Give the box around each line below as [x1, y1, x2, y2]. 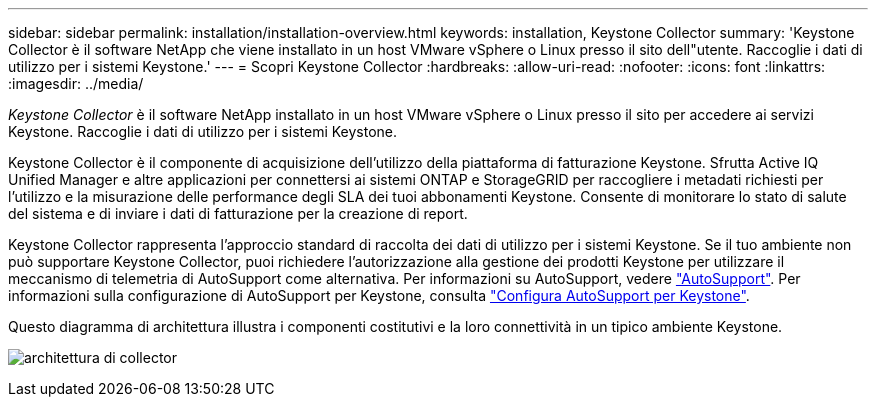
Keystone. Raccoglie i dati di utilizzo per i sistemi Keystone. [8, 123, 398, 140]
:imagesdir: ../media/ [8, 75, 144, 92]
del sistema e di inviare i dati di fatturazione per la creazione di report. [8, 205, 468, 222]
